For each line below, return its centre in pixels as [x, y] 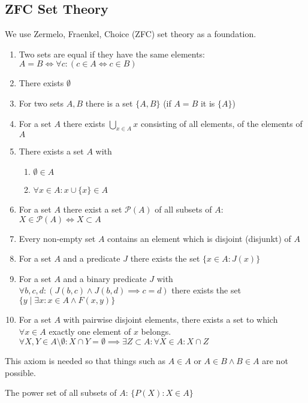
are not [275, 361]
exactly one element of [90, 331]
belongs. [156, 331]
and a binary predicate [105, 278]
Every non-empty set [57, 238]
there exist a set [93, 209]
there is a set [109, 103]
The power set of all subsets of [61, 393]
